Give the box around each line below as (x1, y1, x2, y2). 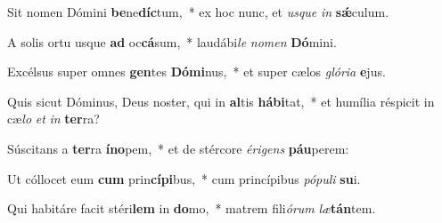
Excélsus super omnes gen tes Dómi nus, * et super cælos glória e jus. (7, 62, 386, 81)
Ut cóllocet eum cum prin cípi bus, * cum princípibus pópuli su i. (7, 169, 361, 187)
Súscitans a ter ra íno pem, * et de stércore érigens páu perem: (7, 139, 349, 157)
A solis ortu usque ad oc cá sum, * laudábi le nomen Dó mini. (7, 32, 337, 51)
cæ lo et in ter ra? (7, 109, 100, 128)
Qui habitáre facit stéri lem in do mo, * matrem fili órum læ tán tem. (7, 199, 376, 218)
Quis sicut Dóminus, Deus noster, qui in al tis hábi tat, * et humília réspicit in (7, 92, 435, 110)
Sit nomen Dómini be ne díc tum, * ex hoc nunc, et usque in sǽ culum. (7, 3, 389, 20)
